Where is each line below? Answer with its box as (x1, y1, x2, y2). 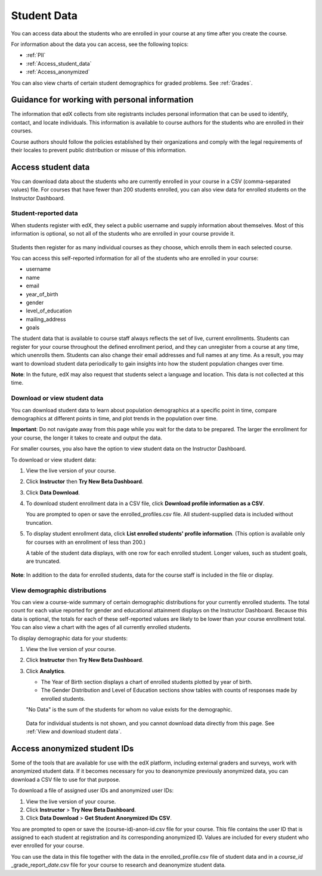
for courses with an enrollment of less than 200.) (26, 538, 146, 546)
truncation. (26, 519, 53, 526)
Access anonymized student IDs (11, 743, 134, 754)
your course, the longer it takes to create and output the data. (11, 434, 162, 441)
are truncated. (26, 558, 61, 565)
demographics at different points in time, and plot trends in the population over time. (11, 414, 218, 422)
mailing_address (26, 315, 66, 323)
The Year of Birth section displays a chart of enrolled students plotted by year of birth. (41, 679, 253, 686)
